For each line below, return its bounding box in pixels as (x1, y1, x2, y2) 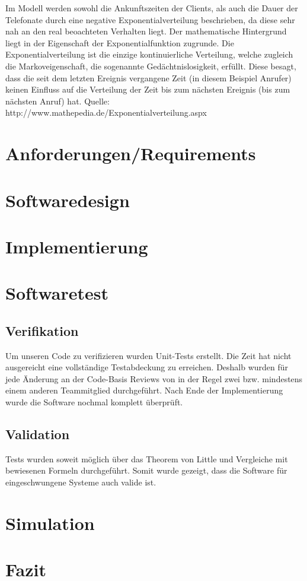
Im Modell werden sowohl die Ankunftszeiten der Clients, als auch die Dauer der (5, 2, 298, 14)
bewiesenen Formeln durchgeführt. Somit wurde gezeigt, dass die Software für (5, 464, 287, 477)
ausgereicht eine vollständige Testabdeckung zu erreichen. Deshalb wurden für (5, 361, 289, 373)
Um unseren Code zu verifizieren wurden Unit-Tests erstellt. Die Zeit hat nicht (5, 349, 292, 361)
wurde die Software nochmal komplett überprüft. (5, 396, 183, 408)
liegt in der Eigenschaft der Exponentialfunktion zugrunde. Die (5, 36, 234, 49)
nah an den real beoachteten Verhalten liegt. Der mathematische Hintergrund (5, 25, 287, 37)
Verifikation (5, 321, 79, 339)
